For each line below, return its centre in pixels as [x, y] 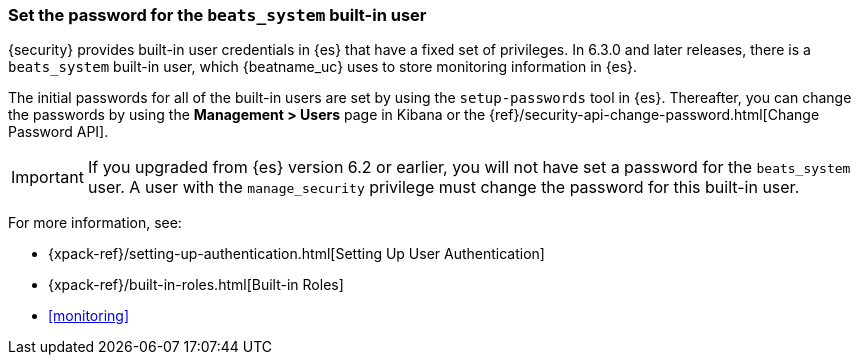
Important [47, 177]
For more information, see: [95, 223]
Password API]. [58, 132]
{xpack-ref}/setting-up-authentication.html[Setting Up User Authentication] [296, 254]
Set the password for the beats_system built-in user [217, 15]
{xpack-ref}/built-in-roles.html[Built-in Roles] [196, 285]
